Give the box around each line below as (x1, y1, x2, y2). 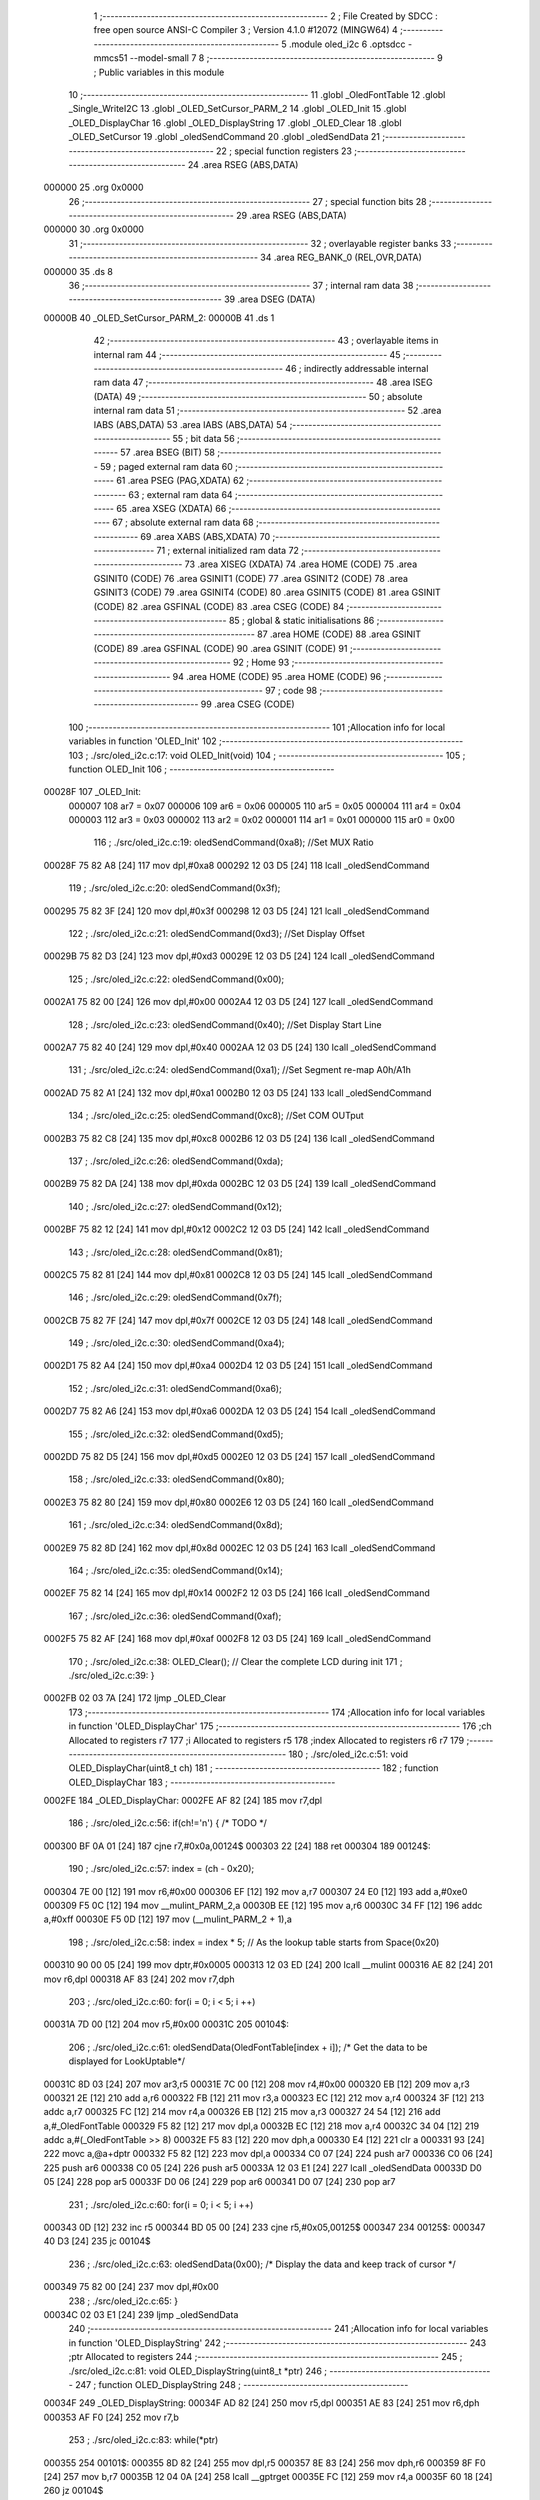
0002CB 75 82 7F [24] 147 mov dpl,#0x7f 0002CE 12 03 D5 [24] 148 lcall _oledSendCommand (43, 1314, 434, 1326)
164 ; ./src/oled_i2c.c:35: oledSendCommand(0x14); (68, 1564, 284, 1576)
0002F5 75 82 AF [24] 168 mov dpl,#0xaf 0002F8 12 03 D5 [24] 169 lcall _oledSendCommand (43, 1633, 432, 1645)
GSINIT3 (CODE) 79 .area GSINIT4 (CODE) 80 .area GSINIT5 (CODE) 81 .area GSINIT (93, 586, 442, 599)
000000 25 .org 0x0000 (43, 181, 144, 194)
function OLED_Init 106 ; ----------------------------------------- (68, 763, 335, 775)
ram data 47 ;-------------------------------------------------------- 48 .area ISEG (93, 376, 434, 389)
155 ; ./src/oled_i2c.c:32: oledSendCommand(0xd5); (68, 1428, 284, 1440)
